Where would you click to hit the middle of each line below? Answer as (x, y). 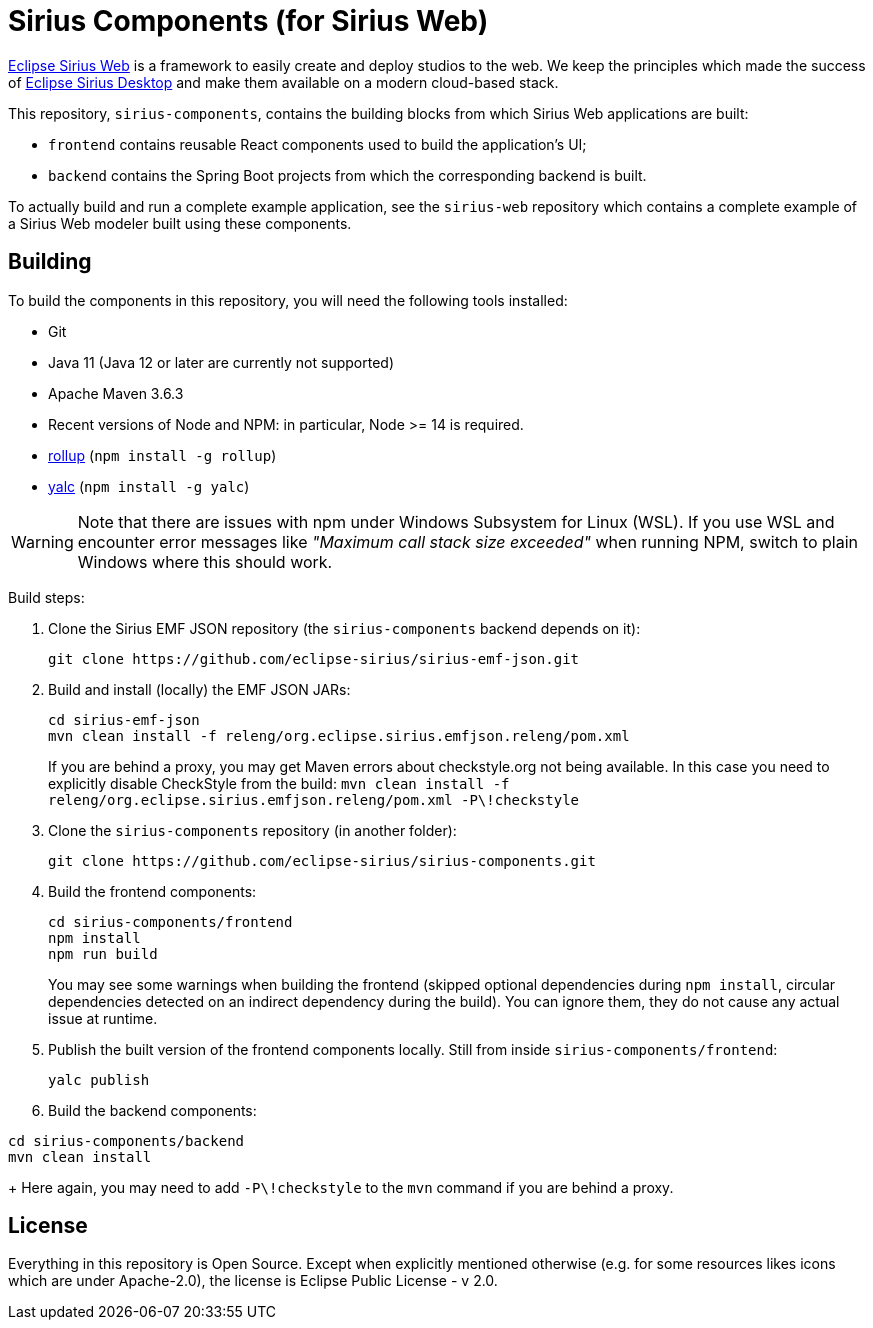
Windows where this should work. (205, 561)
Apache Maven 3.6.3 (116, 393)
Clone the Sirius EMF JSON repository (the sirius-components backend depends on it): (344, 628)
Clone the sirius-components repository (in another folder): (252, 830)
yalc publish (99, 1079)
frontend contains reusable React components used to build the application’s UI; (317, 144)
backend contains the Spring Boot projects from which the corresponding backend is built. (347, 175)
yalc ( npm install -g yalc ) (149, 486)
